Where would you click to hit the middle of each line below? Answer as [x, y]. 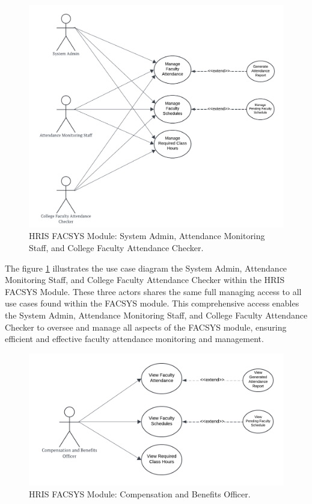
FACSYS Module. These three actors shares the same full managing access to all [153, 291]
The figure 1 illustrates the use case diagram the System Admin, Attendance [146, 268]
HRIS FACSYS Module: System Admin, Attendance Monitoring [147, 236]
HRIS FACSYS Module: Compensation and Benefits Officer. [140, 493]
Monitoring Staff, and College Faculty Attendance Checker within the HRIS [145, 280]
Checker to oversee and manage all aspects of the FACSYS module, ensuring [146, 327]
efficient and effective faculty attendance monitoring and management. [134, 339]
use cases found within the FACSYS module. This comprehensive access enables [152, 303]
